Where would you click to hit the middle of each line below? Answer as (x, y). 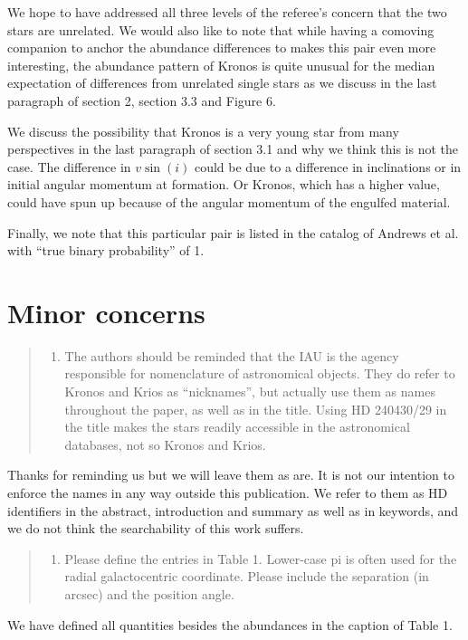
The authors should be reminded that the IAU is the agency (232, 355)
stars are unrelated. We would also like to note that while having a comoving (221, 29)
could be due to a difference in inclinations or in (328, 166)
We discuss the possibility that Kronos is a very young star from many (203, 131)
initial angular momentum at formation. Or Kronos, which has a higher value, (224, 184)
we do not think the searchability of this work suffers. (156, 528)
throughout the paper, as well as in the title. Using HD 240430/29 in (256, 409)
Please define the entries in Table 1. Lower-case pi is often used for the (261, 558)
